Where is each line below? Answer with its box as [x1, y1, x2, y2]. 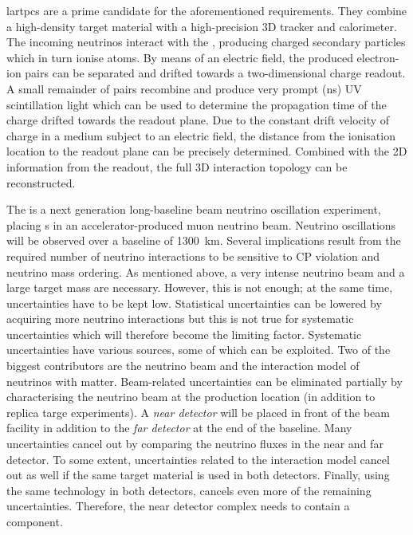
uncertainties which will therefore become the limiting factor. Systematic [6, 325, 362, 342]
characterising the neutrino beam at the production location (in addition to [6, 388, 376, 405]
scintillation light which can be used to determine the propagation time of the [6, 96, 387, 112]
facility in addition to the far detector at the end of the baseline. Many [6, 419, 352, 436]
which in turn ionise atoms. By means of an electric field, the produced [6, 49, 353, 65]
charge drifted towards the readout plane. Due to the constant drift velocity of [6, 112, 390, 128]
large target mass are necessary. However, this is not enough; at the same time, [6, 279, 393, 296]
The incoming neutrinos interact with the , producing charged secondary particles [6, 33, 406, 50]
